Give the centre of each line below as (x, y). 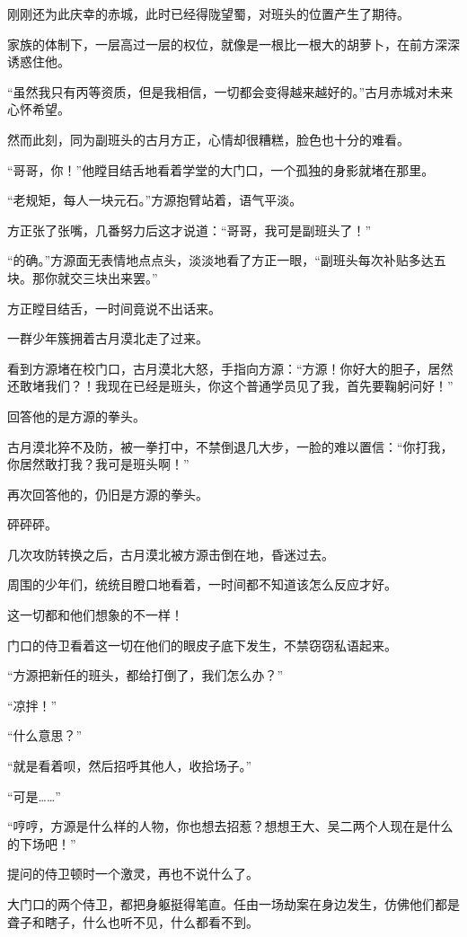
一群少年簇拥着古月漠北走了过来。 (108, 338)
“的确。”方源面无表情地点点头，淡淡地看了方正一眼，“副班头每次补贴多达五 (227, 260)
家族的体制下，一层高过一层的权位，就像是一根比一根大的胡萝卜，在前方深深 (233, 44)
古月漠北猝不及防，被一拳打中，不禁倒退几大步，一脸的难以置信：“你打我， (230, 446)
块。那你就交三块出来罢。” (83, 277)
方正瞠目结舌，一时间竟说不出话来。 (114, 308)
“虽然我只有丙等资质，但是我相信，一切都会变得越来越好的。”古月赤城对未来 (230, 91)
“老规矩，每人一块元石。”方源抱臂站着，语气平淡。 (155, 200)
